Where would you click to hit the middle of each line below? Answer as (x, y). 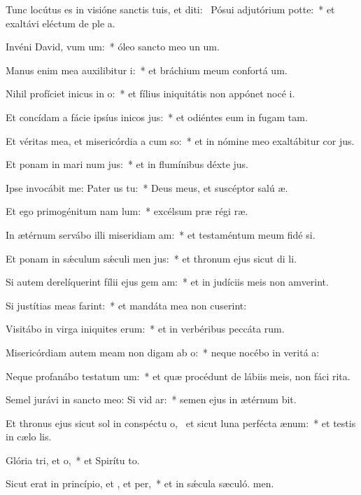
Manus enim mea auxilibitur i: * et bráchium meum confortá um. (147, 70)
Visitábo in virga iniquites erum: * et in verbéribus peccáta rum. (145, 329)
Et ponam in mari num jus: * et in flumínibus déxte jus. (127, 164)
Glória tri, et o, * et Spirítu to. (73, 460)
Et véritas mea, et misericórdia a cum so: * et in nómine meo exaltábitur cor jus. (180, 140)
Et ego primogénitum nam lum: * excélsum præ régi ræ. (127, 211)
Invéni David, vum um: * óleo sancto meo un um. (113, 47)
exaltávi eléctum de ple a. (61, 23)
